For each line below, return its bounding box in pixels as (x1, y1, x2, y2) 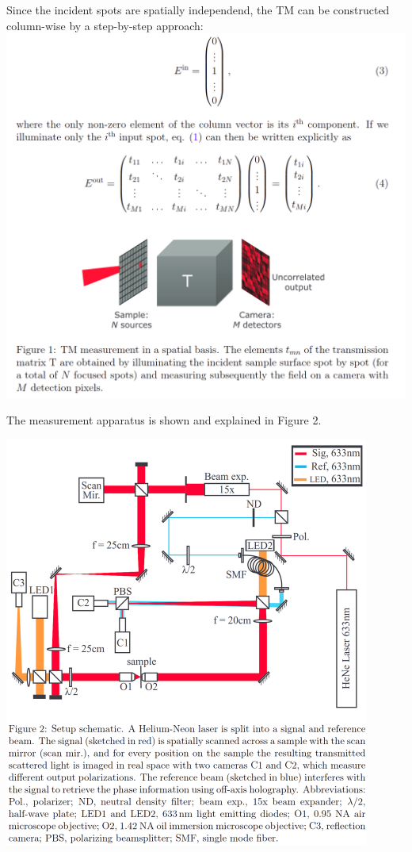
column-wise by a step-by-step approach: (6, 17, 204, 33)
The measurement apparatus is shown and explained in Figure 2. (6, 412, 322, 428)
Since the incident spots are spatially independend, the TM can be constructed (6, 2, 390, 17)
